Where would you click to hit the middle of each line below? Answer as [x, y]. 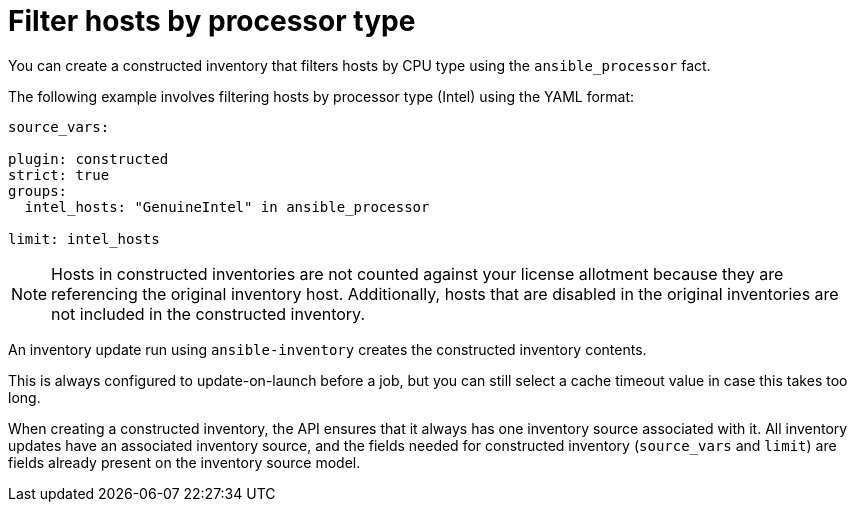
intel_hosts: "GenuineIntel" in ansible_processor [227, 206]
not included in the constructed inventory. [208, 313]
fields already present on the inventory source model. [184, 462]
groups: [38, 190]
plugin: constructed [88, 158]
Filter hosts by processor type [212, 21]
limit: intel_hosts [84, 238]
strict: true [59, 174]
